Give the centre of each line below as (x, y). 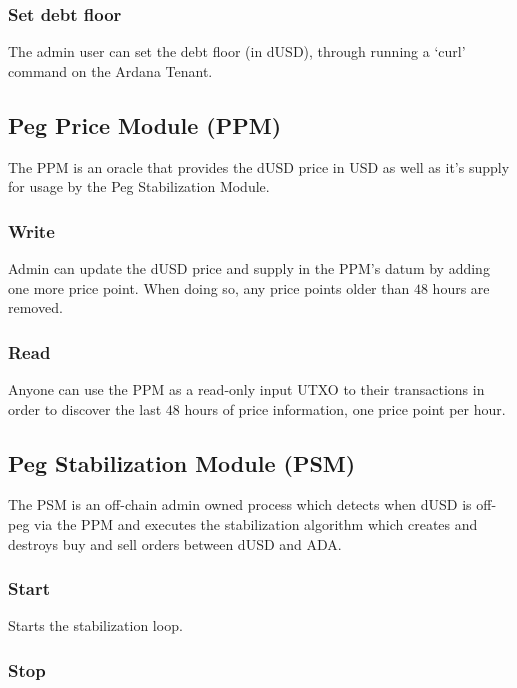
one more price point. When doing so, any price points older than (209, 287)
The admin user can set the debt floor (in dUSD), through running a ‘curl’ (237, 51)
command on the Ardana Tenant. (110, 70)
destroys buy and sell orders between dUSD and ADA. (175, 543)
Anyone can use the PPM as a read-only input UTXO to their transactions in (246, 389)
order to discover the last (85, 408)
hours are (461, 287)
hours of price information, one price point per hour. (345, 408)
